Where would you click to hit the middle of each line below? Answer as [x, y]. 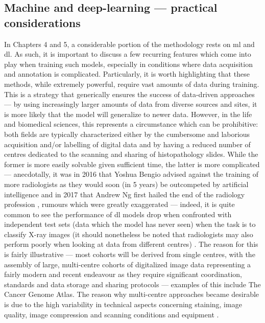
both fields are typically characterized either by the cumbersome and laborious [127, 134]
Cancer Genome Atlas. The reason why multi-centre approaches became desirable [132, 294]
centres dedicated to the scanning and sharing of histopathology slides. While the [131, 154]
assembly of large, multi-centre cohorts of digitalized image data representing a [128, 264]
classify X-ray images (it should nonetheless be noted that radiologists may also [129, 234]
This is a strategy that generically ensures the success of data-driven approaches [129, 94]
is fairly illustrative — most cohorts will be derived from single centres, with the [130, 254]
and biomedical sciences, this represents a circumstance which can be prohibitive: [131, 124]
